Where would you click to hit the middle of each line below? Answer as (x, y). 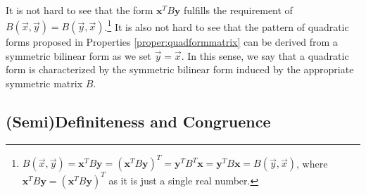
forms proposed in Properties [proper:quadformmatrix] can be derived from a (172, 42)
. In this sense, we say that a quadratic (265, 55)
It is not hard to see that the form (80, 10)
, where (312, 163)
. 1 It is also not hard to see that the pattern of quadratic (227, 25)
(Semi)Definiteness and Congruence (138, 121)
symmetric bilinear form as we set (78, 55)
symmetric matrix (44, 83)
